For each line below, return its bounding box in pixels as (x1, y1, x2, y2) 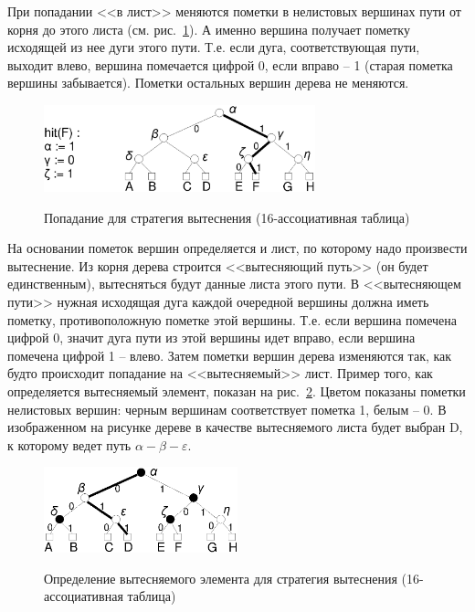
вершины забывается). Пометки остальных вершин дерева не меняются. (7, 73, 409, 92)
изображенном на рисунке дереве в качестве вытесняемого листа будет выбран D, (7, 417, 463, 437)
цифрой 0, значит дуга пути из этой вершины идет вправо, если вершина (7, 328, 416, 347)
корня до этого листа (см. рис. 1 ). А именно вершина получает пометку (7, 19, 410, 38)
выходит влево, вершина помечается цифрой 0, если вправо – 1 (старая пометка (7, 55, 453, 74)
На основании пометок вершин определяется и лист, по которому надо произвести (7, 238, 468, 258)
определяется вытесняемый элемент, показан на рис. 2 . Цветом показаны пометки (7, 381, 466, 400)
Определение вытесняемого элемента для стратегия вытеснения (44, 568, 397, 587)
